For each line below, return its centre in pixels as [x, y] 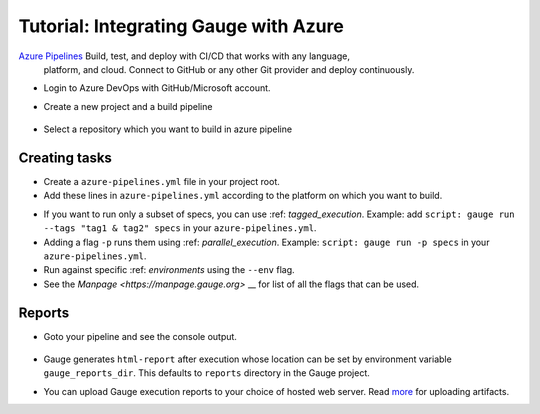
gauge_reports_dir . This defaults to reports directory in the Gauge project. [206, 373]
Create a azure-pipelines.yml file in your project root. [161, 182]
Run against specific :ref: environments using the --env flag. [169, 270]
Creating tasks [65, 157]
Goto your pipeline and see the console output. [140, 336]
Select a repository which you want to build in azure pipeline [168, 129]
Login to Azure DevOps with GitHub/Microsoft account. [157, 88]
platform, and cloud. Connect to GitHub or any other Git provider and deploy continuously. [229, 69]
